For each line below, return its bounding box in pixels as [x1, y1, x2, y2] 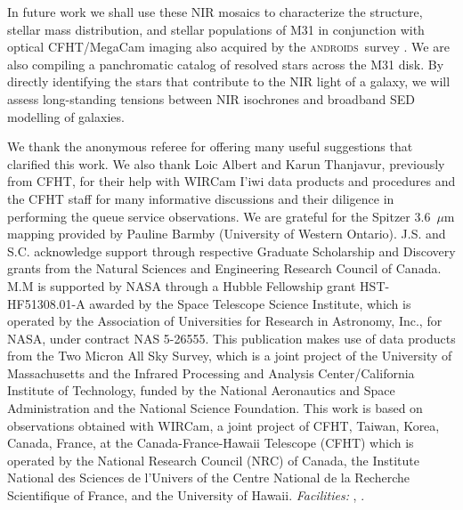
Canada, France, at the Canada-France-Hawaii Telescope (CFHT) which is [7, 433, 414, 452]
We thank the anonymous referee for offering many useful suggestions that [7, 137, 413, 156]
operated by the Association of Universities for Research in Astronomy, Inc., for [7, 312, 443, 330]
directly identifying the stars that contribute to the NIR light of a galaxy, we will [7, 72, 451, 91]
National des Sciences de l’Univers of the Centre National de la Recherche [7, 468, 410, 487]
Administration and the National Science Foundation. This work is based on [7, 399, 423, 417]
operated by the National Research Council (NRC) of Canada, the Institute [7, 450, 420, 469]
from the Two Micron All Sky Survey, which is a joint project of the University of [7, 346, 452, 365]
